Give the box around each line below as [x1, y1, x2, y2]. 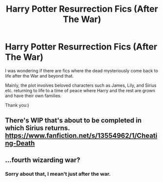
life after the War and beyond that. [5, 73, 74, 79]
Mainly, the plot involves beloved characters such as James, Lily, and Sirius [5, 82, 157, 88]
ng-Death [5, 139, 35, 147]
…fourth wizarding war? [5, 156, 81, 164]
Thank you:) [5, 102, 29, 108]
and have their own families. [5, 93, 62, 99]
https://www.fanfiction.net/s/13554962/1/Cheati [5, 132, 158, 140]
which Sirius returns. [5, 124, 70, 132]
